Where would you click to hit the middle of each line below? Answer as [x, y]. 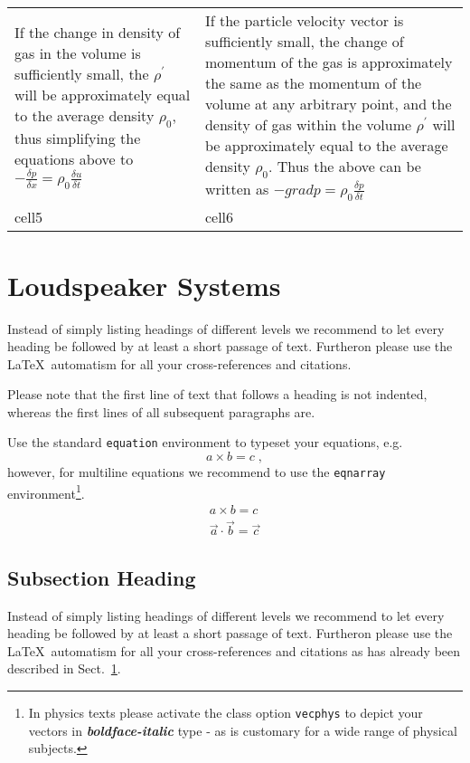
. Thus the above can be [344, 166]
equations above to [74, 159]
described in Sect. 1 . [64, 668]
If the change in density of [98, 33]
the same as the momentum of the [313, 83]
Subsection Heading [102, 577]
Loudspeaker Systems [144, 285]
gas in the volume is [78, 53]
